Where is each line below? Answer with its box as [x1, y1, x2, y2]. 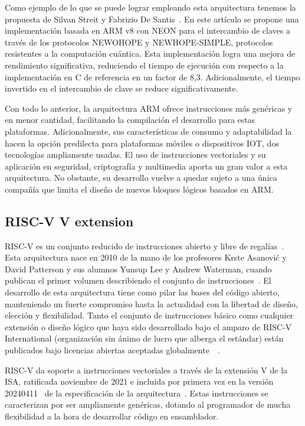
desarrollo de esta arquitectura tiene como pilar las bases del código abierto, [5, 286, 280, 298]
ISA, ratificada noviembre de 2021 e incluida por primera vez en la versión [5, 375, 274, 388]
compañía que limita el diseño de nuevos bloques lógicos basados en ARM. [5, 183, 274, 195]
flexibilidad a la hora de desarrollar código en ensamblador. [5, 410, 219, 422]
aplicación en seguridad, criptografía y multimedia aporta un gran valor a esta [5, 160, 288, 172]
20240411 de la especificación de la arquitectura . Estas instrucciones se [5, 386, 268, 399]
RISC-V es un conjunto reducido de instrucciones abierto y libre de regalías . [5, 239, 284, 252]
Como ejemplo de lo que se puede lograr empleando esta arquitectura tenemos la [5, 1, 296, 13]
